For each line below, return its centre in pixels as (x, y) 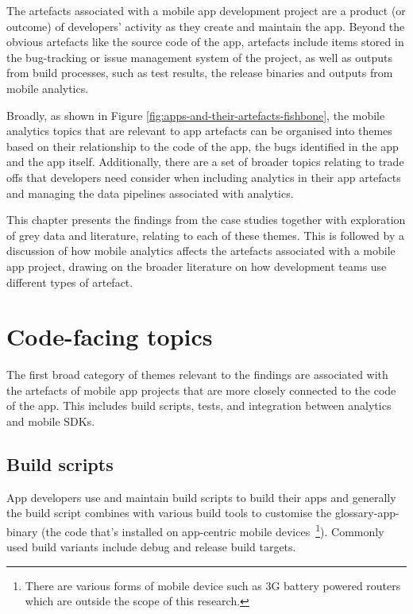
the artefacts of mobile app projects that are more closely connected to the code (201, 390)
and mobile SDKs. (51, 421)
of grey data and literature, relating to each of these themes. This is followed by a (205, 235)
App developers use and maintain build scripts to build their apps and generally (201, 497)
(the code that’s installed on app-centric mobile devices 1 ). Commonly (213, 530)
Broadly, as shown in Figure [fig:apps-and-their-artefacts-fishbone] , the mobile (196, 115)
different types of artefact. (70, 282)
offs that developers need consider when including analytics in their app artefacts (204, 177)
